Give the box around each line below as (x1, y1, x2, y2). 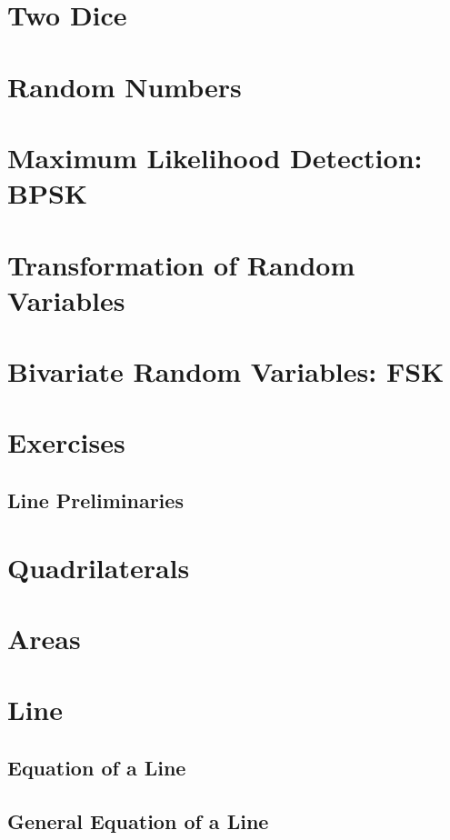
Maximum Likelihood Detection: (7, 138, 423, 175)
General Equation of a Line (7, 806, 269, 835)
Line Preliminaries (7, 486, 184, 515)
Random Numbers (7, 67, 242, 105)
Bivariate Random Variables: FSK (7, 353, 445, 390)
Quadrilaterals (7, 548, 190, 585)
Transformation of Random (7, 245, 355, 283)
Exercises (7, 424, 125, 461)
